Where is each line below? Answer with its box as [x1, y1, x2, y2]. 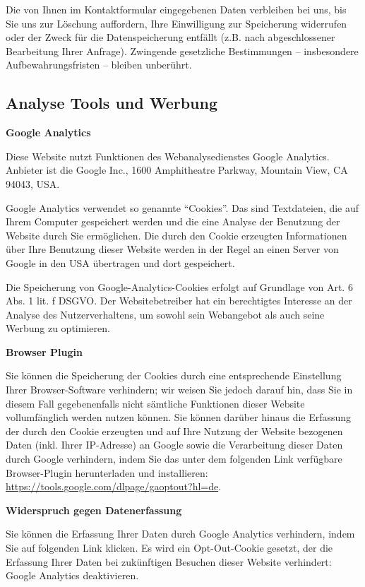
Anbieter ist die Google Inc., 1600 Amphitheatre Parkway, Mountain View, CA [6, 162, 348, 177]
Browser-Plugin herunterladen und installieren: [6, 465, 208, 480]
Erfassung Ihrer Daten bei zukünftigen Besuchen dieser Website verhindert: [6, 554, 332, 569]
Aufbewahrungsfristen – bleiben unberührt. [6, 57, 192, 72]
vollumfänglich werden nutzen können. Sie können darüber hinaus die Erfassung [6, 410, 352, 425]
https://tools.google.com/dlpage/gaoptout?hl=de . [6, 479, 222, 494]
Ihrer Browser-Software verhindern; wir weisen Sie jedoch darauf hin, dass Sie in [6, 382, 353, 397]
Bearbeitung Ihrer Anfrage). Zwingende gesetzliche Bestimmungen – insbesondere [6, 43, 359, 58]
